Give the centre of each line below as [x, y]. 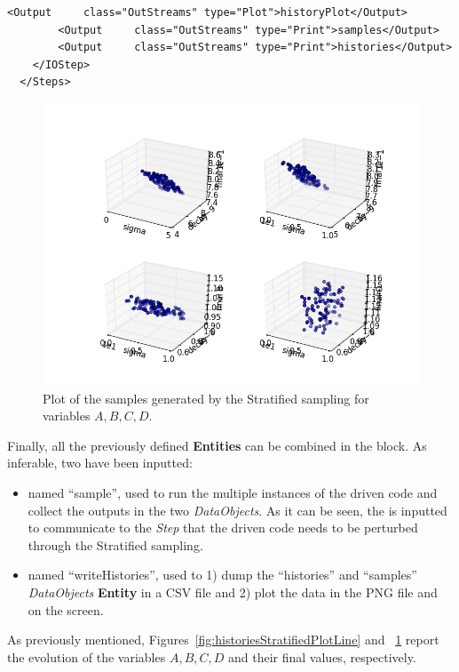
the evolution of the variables [87, 656]
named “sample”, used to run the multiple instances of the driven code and [233, 492]
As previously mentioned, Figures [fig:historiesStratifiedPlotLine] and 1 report [223, 640]
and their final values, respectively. [322, 656]
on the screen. [66, 609]
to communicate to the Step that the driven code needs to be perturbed [223, 528]
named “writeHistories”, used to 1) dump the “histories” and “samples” [222, 575]
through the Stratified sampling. [115, 544]
